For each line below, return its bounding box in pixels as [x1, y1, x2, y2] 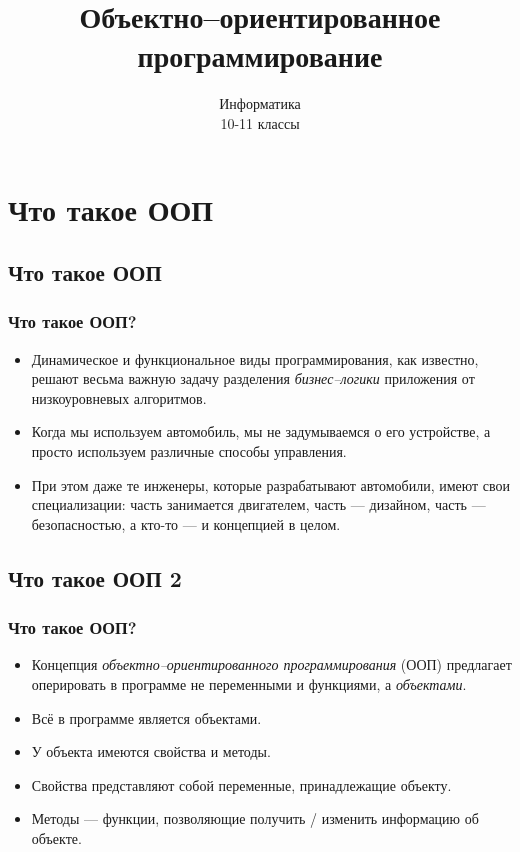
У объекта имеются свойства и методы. [31, 741, 271, 762]
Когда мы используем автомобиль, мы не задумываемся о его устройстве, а [31, 421, 491, 442]
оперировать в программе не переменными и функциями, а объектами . [31, 674, 467, 695]
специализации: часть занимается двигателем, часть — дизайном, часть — [31, 494, 486, 515]
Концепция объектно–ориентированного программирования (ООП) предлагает [31, 654, 512, 675]
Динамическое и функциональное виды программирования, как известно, [31, 348, 479, 369]
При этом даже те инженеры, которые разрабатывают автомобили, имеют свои [31, 474, 511, 495]
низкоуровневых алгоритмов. [31, 387, 207, 408]
